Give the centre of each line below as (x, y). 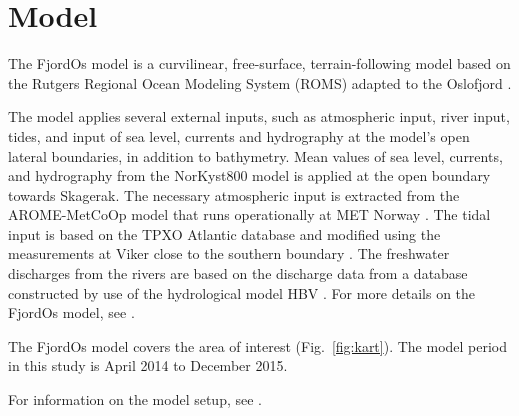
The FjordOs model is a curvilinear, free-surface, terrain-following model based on (259, 63)
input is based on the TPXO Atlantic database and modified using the (224, 233)
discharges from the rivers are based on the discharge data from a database (238, 273)
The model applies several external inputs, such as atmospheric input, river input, (259, 116)
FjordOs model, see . (71, 312)
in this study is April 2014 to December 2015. (148, 365)
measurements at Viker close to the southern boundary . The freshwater (229, 253)
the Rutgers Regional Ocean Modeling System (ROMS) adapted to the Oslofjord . (260, 82)
